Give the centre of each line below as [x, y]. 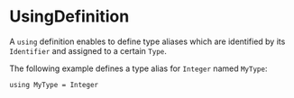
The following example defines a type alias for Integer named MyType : [138, 68]
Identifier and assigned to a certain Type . [88, 50]
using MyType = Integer [54, 85]
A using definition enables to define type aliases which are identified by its [147, 41]
